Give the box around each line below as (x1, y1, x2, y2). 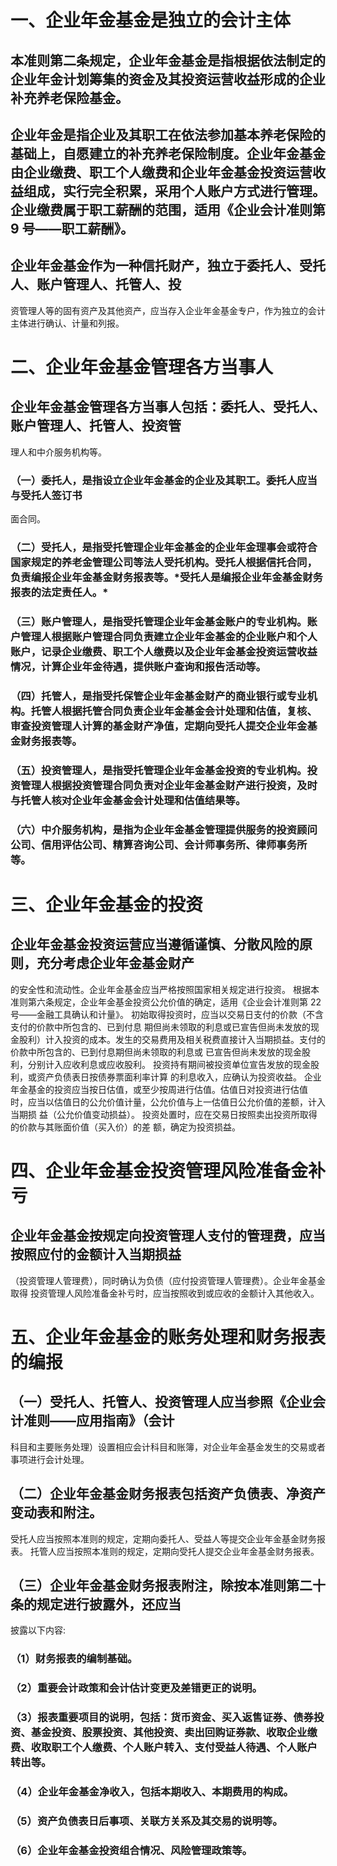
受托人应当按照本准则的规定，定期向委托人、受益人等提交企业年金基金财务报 (10, 1532, 326, 1545)
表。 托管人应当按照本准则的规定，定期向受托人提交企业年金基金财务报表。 (10, 1545, 320, 1557)
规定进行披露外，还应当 (36, 1596, 182, 1613)
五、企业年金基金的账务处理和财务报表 (10, 1326, 327, 1348)
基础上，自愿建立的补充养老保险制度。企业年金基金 (10, 145, 326, 162)
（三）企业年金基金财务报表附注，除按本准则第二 (10, 1577, 313, 1594)
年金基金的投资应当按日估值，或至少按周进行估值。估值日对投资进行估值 (10, 1083, 308, 1095)
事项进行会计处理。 (10, 1453, 90, 1465)
